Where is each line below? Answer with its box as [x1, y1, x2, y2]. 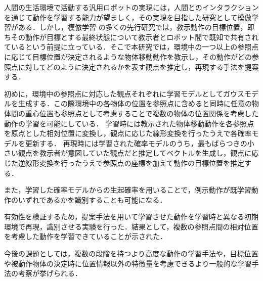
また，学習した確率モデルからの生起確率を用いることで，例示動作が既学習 [4, 184, 251, 195]
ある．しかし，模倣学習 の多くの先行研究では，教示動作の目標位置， [18, 22, 247, 32]
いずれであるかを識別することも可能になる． [18, 194, 167, 205]
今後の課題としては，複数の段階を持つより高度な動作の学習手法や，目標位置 [4, 248, 258, 259]
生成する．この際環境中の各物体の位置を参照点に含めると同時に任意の [18, 98, 252, 109]
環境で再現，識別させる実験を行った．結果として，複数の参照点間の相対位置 [4, 221, 258, 231]
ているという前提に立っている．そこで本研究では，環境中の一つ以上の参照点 [4, 41, 259, 52]
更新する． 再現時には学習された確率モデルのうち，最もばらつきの [25, 137, 247, 148]
